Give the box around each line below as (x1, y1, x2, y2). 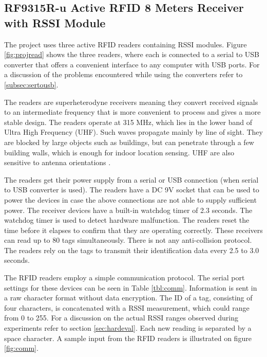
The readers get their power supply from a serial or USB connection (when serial (4, 174, 259, 185)
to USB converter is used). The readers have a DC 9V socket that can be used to (4, 184, 259, 195)
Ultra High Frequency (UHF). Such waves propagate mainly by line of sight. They (4, 127, 263, 137)
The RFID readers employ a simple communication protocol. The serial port (4, 272, 245, 283)
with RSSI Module (4, 14, 106, 30)
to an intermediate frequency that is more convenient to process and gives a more (4, 106, 261, 117)
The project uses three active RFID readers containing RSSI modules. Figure (4, 39, 247, 49)
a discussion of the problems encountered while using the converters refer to (4, 69, 243, 80)
